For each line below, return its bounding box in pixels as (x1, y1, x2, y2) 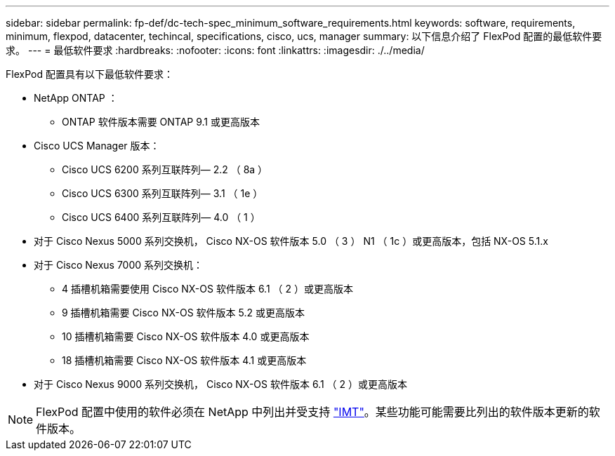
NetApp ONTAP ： (34, 92, 118, 104)
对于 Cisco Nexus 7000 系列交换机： (34, 259, 204, 271)
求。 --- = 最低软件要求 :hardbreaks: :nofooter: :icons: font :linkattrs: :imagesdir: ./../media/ (6, 44, 425, 56)
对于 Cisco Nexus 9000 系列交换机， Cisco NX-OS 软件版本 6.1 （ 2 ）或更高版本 (34, 378, 408, 390)
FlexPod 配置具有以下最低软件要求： (6, 68, 173, 80)
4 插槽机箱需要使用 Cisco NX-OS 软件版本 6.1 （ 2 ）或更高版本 (62, 283, 353, 295)
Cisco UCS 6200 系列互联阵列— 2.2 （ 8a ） (62, 163, 268, 175)
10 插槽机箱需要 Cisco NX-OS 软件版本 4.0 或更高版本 (62, 330, 310, 342)
